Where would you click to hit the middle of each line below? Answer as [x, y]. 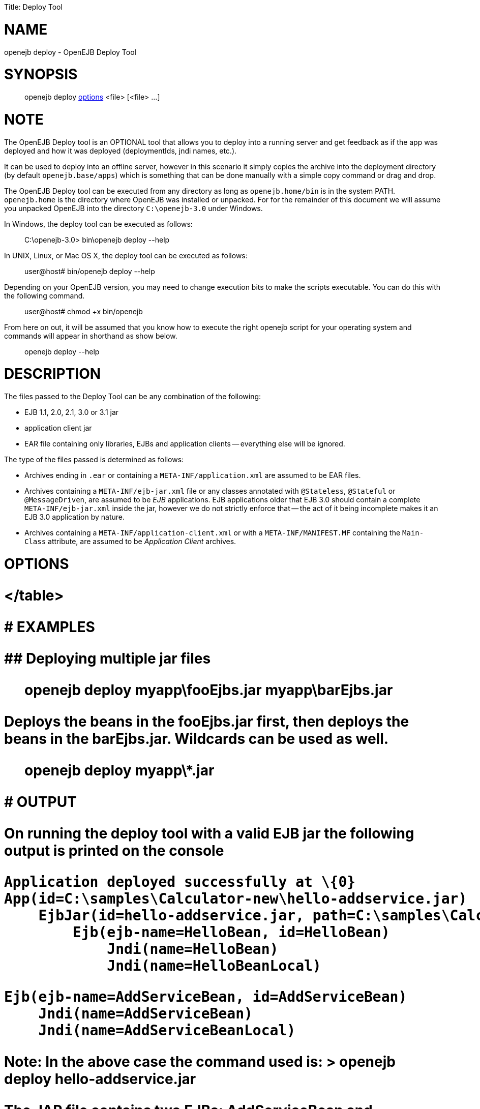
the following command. [44, 295]
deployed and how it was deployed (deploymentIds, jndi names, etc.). [121, 151]
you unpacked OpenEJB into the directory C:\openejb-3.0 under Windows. [133, 208]
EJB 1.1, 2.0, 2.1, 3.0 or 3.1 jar [72, 412]
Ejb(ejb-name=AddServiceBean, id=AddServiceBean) [206, 997]
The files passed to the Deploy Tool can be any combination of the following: [133, 396]
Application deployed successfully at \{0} [180, 882]
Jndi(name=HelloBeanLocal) [214, 966]
